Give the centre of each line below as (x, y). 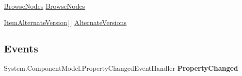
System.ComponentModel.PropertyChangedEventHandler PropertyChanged (121, 68)
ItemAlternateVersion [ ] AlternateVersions (65, 22)
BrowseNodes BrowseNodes (45, 6)
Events (21, 48)
